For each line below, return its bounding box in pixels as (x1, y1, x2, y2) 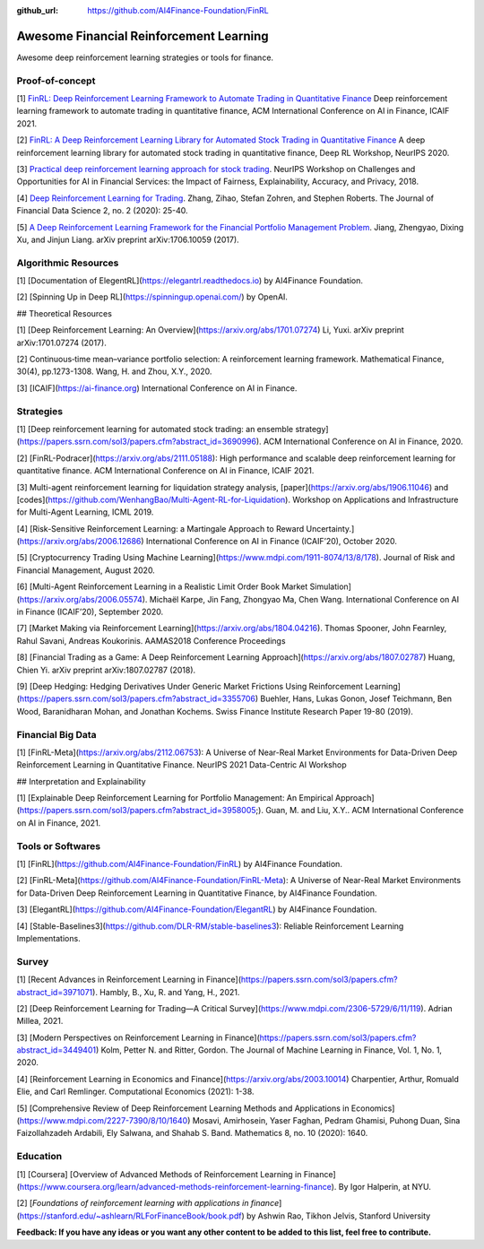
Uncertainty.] (306, 523, 355, 533)
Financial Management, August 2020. (16, 565, 156, 576)
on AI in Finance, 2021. (16, 817, 101, 828)
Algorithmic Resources (16, 256, 119, 269)
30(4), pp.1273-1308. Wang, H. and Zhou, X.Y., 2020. (16, 366, 212, 377)
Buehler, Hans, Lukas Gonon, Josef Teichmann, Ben (260, 693, 453, 704)
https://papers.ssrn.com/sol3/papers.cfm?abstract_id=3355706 (19, 693, 255, 704)
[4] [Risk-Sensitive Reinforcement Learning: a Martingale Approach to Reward (16, 523, 305, 533)
